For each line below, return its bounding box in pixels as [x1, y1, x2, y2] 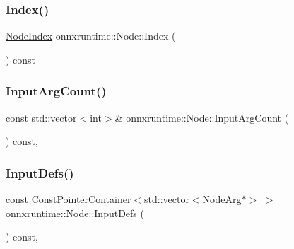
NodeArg [202, 192, 242, 207]
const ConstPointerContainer [6, 192, 131, 207]
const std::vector [6, 110, 77, 124]
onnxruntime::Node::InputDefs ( [6, 205, 144, 220]
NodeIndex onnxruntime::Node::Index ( [6, 28, 176, 43]
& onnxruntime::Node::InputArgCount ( [114, 110, 289, 124]
